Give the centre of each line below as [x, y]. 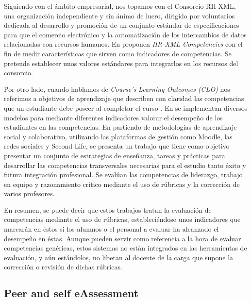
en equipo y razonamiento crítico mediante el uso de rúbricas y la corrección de [122, 184]
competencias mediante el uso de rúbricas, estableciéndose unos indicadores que [122, 219]
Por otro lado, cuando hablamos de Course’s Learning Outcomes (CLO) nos [117, 89]
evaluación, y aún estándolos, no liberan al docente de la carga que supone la [119, 257]
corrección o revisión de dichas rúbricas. [63, 267]
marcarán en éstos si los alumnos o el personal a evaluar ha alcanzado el [111, 229]
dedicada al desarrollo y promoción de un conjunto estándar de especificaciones [122, 25]
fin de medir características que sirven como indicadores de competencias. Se [118, 53]
